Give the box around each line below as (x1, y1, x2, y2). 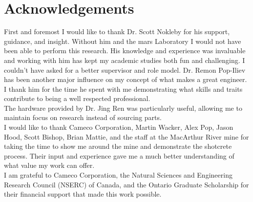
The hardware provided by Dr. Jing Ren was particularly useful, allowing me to (4, 102, 242, 113)
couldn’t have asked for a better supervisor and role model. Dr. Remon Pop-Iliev (4, 64, 246, 75)
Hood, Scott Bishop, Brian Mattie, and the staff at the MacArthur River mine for (4, 131, 249, 141)
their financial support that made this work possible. (4, 189, 162, 199)
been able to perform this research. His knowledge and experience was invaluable (4, 45, 246, 56)
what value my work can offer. (4, 160, 95, 170)
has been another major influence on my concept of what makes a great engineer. (4, 74, 247, 84)
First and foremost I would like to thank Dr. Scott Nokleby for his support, (4, 26, 230, 37)
